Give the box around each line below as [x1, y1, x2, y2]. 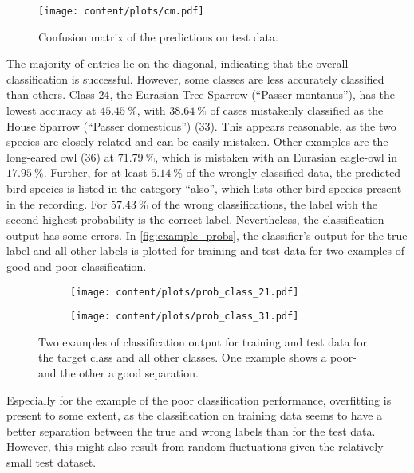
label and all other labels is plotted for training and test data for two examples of [6, 242, 405, 259]
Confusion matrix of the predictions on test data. [38, 28, 278, 45]
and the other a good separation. [38, 365, 199, 381]
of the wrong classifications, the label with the [152, 195, 377, 212]
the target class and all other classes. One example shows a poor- [38, 349, 357, 365]
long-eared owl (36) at [6, 148, 114, 165]
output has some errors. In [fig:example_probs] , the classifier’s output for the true [6, 226, 408, 243]
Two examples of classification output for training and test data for [38, 333, 367, 350]
